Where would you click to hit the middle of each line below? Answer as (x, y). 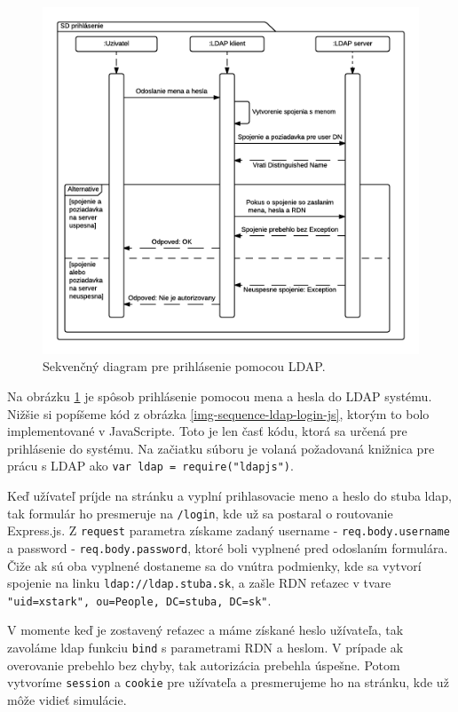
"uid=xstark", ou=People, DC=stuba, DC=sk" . (139, 600)
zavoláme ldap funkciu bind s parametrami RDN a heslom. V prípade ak (205, 648)
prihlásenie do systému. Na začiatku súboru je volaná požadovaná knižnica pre (221, 448)
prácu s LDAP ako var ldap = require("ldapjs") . (150, 466)
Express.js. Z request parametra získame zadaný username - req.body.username (229, 530)
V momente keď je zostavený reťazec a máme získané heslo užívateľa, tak (205, 630)
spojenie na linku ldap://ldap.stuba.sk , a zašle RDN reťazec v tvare (199, 583)
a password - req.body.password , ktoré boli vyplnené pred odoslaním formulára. (228, 547)
